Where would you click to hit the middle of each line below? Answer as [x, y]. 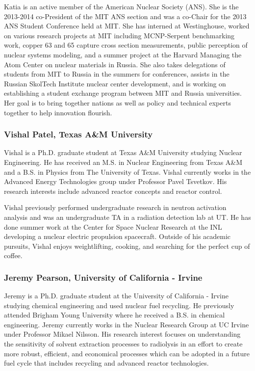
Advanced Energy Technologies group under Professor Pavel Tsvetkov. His [115, 181]
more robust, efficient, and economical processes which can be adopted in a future [127, 353]
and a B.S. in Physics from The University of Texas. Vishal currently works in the [127, 172]
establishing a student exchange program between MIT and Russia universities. [123, 93]
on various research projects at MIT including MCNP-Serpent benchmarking [119, 35]
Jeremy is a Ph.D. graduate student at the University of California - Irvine [116, 296]
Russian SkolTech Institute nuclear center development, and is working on [115, 83]
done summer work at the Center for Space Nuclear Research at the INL [113, 226]
